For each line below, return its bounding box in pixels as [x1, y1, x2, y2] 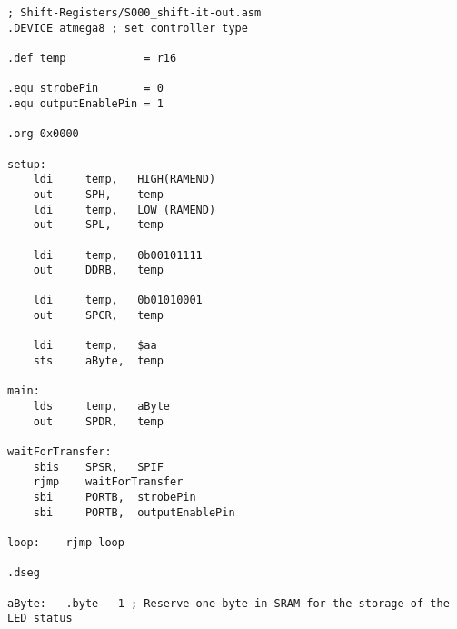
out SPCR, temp [33, 309, 164, 323]
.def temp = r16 [7, 51, 177, 65]
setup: [7, 157, 46, 171]
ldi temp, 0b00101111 [33, 248, 203, 262]
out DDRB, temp [33, 264, 164, 277]
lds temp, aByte [33, 400, 170, 414]
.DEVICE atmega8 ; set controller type [7, 21, 248, 35]
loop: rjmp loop [7, 535, 124, 549]
